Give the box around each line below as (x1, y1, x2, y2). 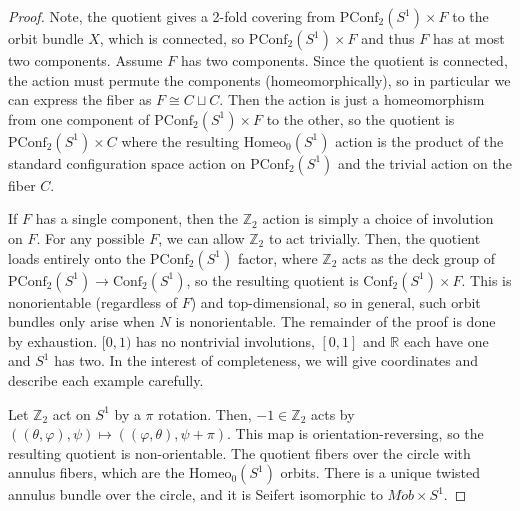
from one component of (8, 108, 150, 129)
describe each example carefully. (8, 369, 204, 390)
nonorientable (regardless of (8, 291, 178, 312)
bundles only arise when (8, 311, 155, 332)
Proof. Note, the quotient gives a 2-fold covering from (8, 6, 336, 26)
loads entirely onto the (8, 247, 146, 268)
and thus (361, 28, 415, 48)
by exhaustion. (8, 330, 98, 351)
